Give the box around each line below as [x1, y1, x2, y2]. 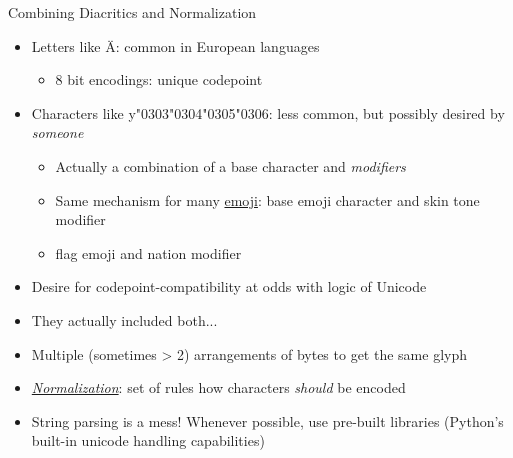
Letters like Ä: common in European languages [31, 35, 320, 56]
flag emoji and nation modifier [55, 242, 242, 263]
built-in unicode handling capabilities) [31, 430, 265, 451]
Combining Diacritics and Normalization [8, 2, 257, 22]
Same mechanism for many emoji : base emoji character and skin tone [55, 189, 480, 210]
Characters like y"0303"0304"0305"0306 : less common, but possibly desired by [31, 102, 505, 123]
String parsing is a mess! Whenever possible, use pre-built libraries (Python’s [31, 410, 504, 431]
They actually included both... [31, 309, 218, 330]
